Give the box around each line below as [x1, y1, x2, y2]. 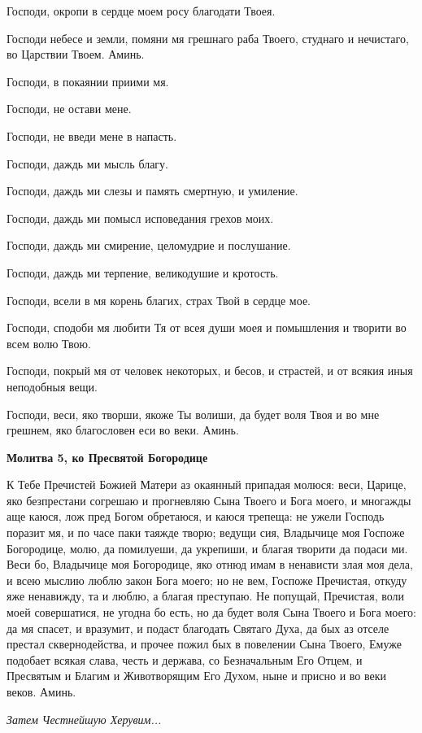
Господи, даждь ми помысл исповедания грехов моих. [7, 209, 274, 226]
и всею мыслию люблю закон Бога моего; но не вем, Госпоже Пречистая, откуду [7, 571, 407, 588]
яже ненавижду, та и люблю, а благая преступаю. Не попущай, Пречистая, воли [7, 587, 405, 604]
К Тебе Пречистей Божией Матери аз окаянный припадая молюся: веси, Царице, [7, 476, 407, 493]
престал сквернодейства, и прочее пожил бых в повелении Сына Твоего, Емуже [7, 635, 402, 652]
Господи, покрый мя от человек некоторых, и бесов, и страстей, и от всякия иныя [7, 362, 413, 379]
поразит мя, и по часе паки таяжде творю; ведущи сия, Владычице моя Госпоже [7, 524, 405, 541]
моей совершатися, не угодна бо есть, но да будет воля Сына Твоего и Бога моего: [7, 604, 416, 621]
